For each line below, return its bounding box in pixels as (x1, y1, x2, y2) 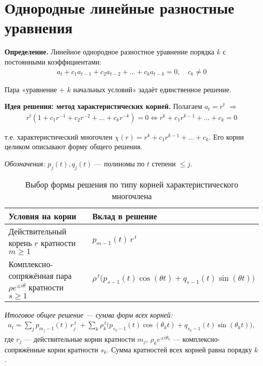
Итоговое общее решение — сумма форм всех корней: (5, 309, 173, 320)
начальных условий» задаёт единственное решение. (73, 84, 232, 94)
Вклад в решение (92, 210, 157, 222)
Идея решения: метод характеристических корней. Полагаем (5, 101, 202, 111)
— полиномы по (94, 158, 145, 168)
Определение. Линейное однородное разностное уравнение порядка (5, 46, 215, 57)
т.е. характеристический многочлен (5, 131, 113, 142)
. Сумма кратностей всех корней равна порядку (107, 344, 252, 354)
